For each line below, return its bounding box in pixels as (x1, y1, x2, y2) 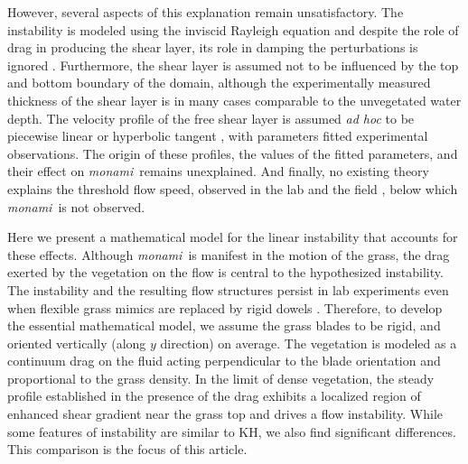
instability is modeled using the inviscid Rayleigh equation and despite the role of (7, 20, 459, 39)
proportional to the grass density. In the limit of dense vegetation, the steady (7, 368, 435, 387)
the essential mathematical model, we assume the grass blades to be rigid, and (7, 316, 441, 335)
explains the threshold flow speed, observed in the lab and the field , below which (7, 179, 458, 198)
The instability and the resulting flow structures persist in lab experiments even (7, 280, 449, 299)
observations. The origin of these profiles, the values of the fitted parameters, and (7, 144, 458, 162)
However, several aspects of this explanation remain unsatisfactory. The (7, 3, 404, 21)
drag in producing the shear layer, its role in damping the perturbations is (7, 38, 418, 57)
